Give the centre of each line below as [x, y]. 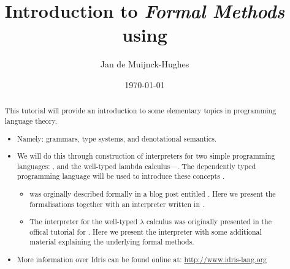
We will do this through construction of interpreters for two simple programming [146, 156]
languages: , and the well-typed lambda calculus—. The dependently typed [137, 166]
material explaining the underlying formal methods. [112, 242]
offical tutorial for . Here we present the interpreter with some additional [146, 231]
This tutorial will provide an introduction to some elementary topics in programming [140, 111]
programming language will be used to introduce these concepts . [121, 176]
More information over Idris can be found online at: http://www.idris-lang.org [142, 259]
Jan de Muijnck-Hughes [145, 64]
